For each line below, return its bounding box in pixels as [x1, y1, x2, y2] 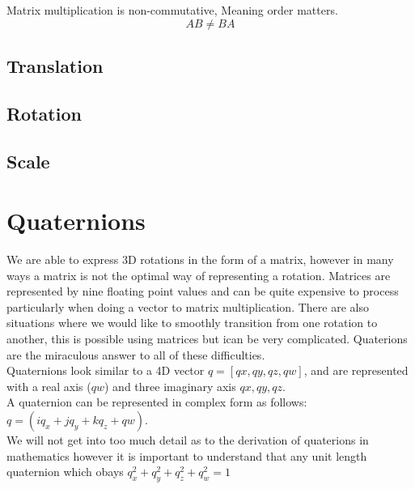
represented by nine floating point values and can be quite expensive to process [6, 283, 399, 300]
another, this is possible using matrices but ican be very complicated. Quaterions [6, 330, 408, 347]
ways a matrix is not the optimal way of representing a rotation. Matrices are [6, 266, 391, 283]
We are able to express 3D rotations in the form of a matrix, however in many [6, 251, 394, 268]
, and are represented [303, 362, 409, 379]
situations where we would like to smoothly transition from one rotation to [6, 314, 378, 331]
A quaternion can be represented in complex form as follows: [6, 393, 307, 410]
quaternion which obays [6, 463, 124, 480]
